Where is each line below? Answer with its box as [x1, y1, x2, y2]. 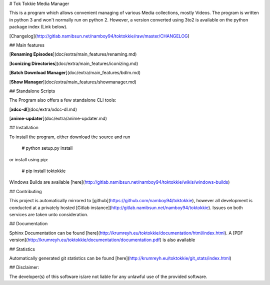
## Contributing [9, 188, 42, 194]
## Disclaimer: [9, 265, 39, 271]
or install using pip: [9, 156, 48, 162]
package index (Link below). [9, 24, 67, 30]
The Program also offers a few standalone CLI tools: [9, 97, 116, 103]
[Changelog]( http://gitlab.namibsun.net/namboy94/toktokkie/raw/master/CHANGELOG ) [9, 33, 190, 39]
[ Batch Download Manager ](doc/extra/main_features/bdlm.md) [9, 70, 141, 76]
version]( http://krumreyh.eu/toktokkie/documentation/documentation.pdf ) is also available [9, 237, 195, 243]
